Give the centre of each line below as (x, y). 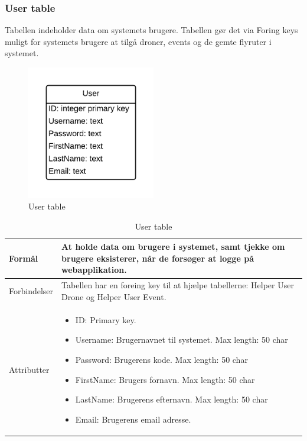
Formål (24, 258)
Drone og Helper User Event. (114, 296)
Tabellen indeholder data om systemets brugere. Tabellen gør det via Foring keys (151, 30)
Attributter (29, 369)
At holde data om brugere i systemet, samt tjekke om (173, 247)
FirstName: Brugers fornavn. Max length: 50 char (165, 379)
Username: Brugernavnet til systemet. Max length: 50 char (182, 339)
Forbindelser (31, 291)
